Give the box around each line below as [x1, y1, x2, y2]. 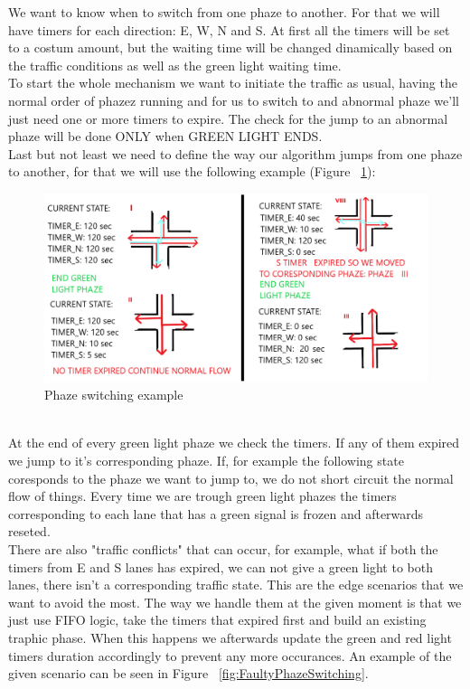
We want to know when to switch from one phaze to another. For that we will [8, 3, 440, 21]
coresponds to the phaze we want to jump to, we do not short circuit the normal [8, 468, 454, 487]
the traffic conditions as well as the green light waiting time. [8, 55, 342, 74]
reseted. [8, 522, 51, 541]
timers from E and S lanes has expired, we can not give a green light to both [8, 557, 433, 576]
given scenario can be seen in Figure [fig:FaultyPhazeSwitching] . [8, 664, 369, 683]
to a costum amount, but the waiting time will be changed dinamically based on [8, 38, 453, 57]
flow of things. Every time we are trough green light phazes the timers [8, 486, 397, 505]
